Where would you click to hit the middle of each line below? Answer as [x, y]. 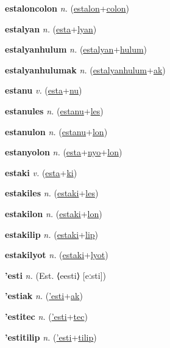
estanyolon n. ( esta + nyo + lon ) [64, 152]
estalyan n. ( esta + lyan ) [51, 28]
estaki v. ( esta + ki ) [41, 172]
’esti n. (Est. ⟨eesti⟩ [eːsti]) [56, 275]
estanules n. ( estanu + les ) [54, 110]
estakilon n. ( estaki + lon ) [54, 213]
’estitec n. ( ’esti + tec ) [46, 316]
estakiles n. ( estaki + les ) [52, 193]
